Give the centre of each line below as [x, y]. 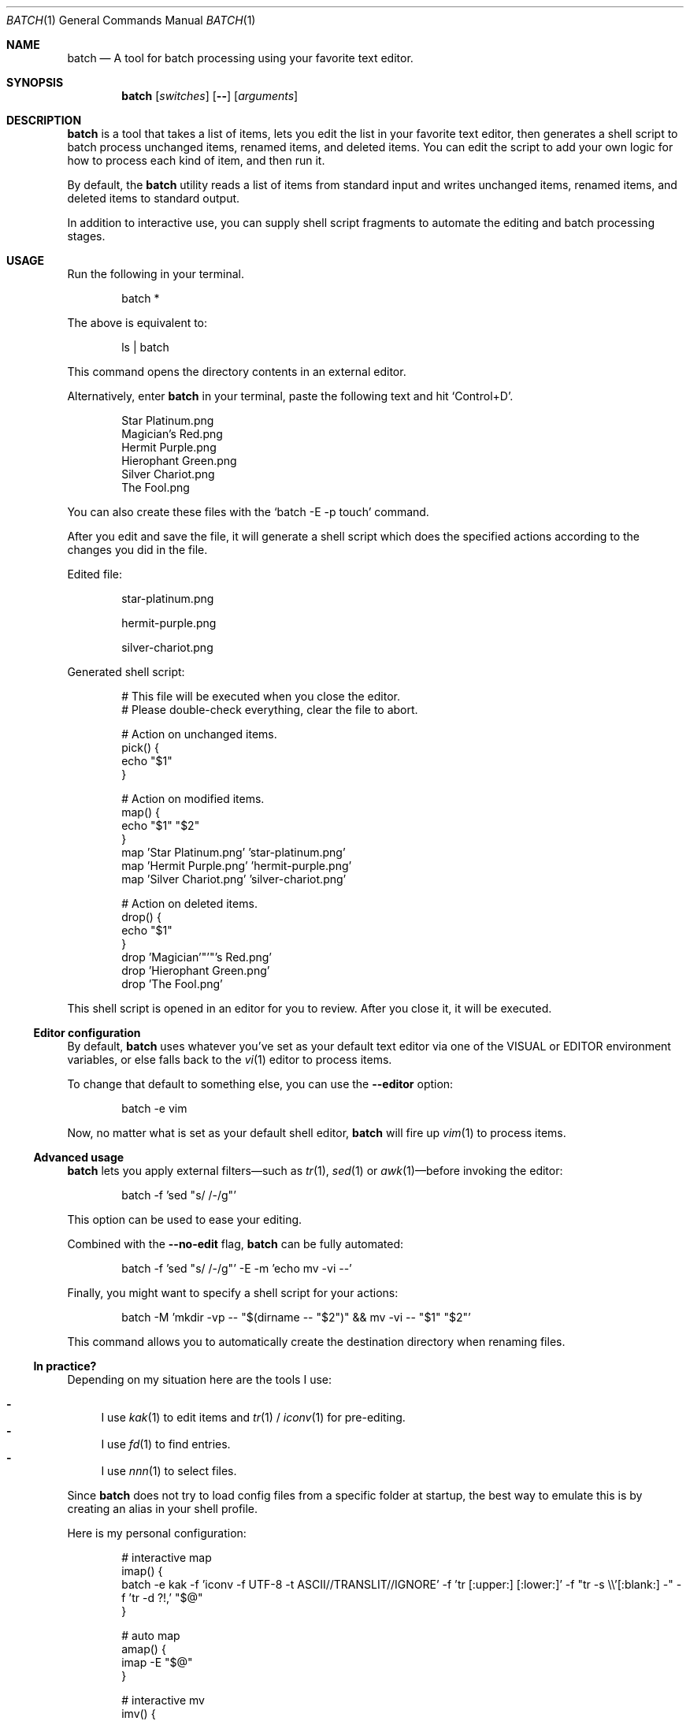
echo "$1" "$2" [161, 825]
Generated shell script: [126, 672]
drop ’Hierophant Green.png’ [196, 970]
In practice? [65, 1366]
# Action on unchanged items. [199, 734]
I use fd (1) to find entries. [166, 1444]
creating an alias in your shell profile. [163, 1509]
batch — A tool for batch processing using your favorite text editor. [240, 58]
